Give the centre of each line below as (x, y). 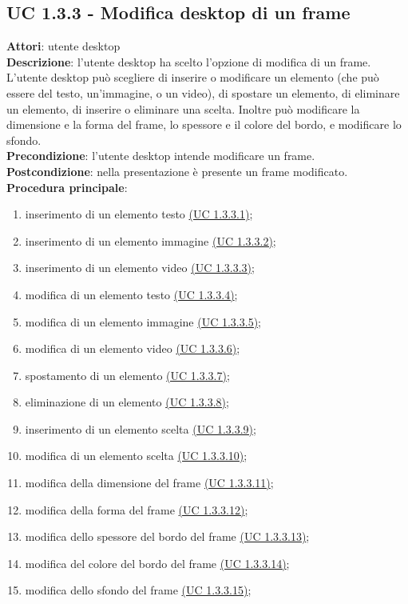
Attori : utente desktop (63, 46)
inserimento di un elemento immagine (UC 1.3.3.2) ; (151, 240)
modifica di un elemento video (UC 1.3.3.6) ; (133, 348)
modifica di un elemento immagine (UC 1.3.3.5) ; (143, 321)
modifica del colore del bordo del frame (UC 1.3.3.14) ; (157, 563)
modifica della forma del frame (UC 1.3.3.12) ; (137, 509)
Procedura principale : (67, 187)
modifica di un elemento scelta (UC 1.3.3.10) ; (136, 456)
